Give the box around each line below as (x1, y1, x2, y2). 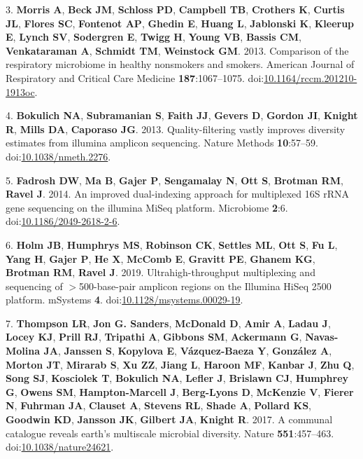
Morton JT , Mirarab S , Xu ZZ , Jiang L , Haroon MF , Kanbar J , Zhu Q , (6, 357, 355, 371)
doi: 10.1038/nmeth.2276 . (6, 149, 111, 163)
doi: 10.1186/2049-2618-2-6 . (6, 214, 120, 228)
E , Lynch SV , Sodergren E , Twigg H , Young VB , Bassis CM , (6, 29, 301, 44)
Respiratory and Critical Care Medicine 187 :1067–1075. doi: (6, 70, 264, 85)
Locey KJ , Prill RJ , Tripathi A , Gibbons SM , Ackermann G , (6, 329, 302, 344)
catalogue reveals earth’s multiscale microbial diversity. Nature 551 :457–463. (6, 425, 334, 440)
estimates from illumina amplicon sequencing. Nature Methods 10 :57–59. (6, 135, 319, 150)
